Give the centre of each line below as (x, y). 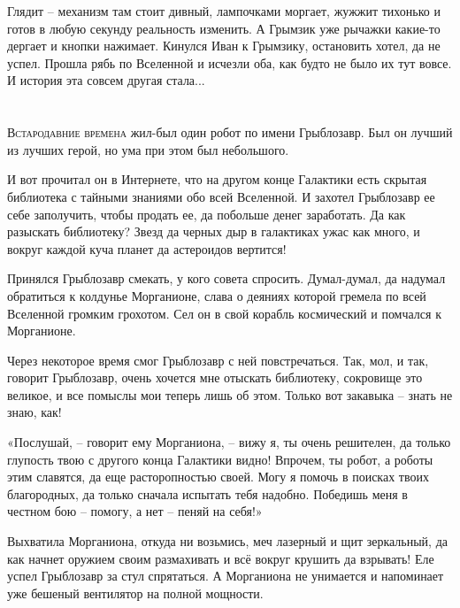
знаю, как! (34, 412)
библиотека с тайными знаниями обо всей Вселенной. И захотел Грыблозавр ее (221, 196)
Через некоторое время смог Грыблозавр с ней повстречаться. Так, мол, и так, (218, 360)
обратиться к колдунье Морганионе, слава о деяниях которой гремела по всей (217, 295)
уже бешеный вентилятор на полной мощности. (135, 593)
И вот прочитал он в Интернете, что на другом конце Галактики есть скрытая (217, 179)
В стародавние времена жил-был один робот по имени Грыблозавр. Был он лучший (230, 132)
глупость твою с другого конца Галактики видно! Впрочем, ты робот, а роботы (220, 459)
